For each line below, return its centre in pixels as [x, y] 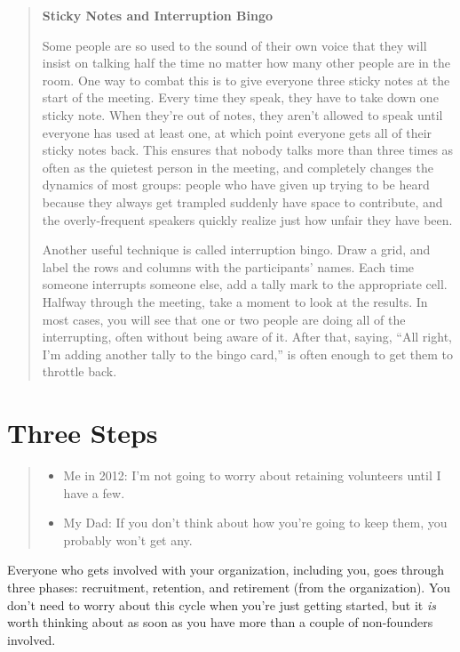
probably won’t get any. [128, 539]
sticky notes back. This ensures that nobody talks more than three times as [248, 150]
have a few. [94, 492]
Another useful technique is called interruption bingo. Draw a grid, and [236, 250]
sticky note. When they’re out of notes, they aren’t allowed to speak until [242, 114]
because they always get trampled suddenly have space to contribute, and [242, 201]
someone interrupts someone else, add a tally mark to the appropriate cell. [245, 284]
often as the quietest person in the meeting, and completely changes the [238, 167]
